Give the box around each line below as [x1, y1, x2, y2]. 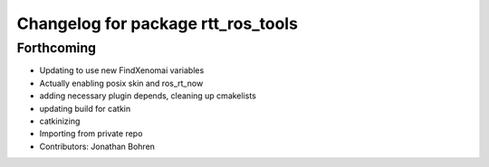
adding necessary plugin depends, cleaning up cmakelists [39, 90, 257, 101]
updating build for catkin [39, 103, 131, 114]
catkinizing [39, 116, 81, 126]
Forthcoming [16, 40, 97, 56]
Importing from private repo [39, 128, 143, 139]
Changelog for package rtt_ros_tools [16, 14, 299, 33]
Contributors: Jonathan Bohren [39, 141, 156, 152]
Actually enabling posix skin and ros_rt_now [39, 78, 204, 88]
